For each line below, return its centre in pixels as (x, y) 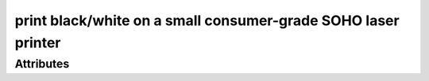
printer (38, 42)
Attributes (42, 64)
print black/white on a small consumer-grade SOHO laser (207, 20)
